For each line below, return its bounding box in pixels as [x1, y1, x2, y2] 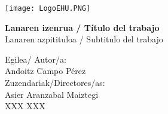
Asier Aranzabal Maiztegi [5, 88, 99, 100]
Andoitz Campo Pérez [5, 64, 86, 77]
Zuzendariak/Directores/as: [5, 76, 105, 89]
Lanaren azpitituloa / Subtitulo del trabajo [5, 33, 163, 45]
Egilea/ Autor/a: [5, 53, 66, 65]
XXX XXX [5, 100, 45, 112]
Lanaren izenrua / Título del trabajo [5, 21, 160, 33]
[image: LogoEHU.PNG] [5, 4, 91, 13]
